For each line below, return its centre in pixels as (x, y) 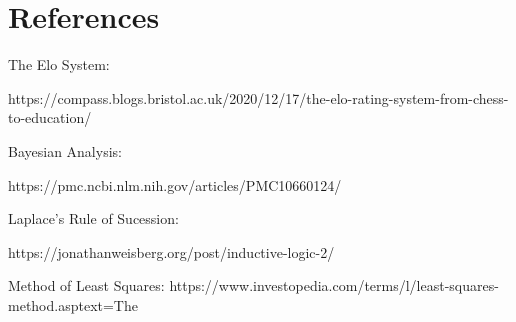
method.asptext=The (73, 304)
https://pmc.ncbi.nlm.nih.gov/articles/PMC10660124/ (175, 184)
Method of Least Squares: (86, 285)
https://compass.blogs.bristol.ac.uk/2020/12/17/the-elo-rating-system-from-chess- (258, 97)
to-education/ (50, 117)
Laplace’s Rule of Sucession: (93, 218)
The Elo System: (59, 64)
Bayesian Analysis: (65, 150)
